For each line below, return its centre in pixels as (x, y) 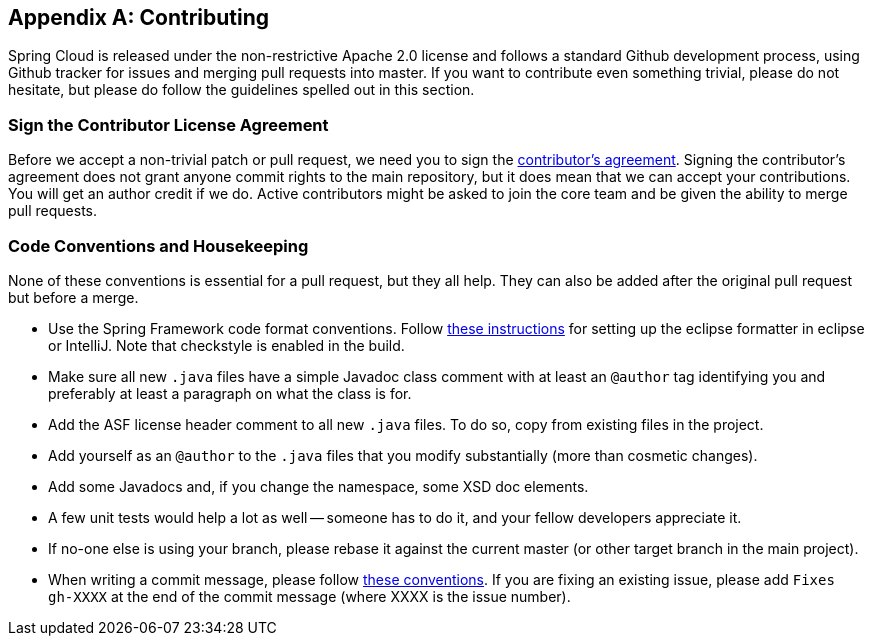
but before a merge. (73, 297)
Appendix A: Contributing (139, 17)
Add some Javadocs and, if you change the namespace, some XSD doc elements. (318, 486)
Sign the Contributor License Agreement (168, 124)
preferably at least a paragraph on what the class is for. (230, 393)
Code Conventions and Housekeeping (158, 245)
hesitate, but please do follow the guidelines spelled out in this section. (241, 90)
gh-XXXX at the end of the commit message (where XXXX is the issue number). (309, 596)
